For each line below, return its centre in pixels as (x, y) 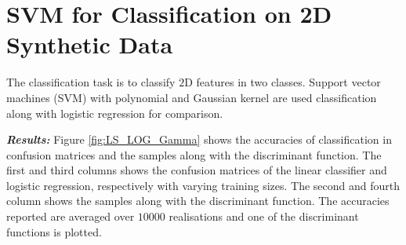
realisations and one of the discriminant (264, 216)
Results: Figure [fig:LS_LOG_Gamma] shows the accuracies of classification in (199, 139)
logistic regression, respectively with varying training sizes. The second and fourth (203, 185)
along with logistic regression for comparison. (115, 113)
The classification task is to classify (91, 82)
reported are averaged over (71, 216)
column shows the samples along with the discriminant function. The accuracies (198, 201)
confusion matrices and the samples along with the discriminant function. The (194, 154)
